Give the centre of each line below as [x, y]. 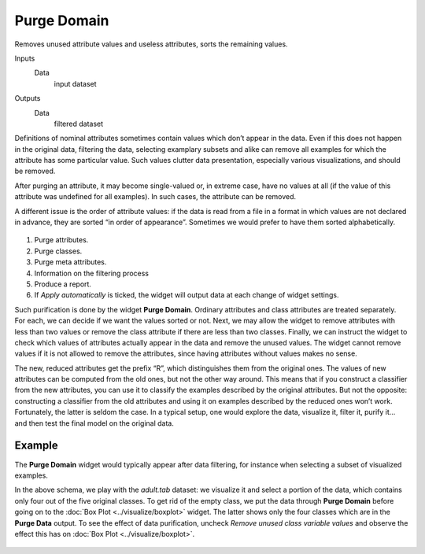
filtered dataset [79, 124]
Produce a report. [63, 284]
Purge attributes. [61, 240]
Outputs [28, 98]
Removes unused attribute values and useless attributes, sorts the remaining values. [151, 44]
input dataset [76, 83]
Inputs [25, 58]
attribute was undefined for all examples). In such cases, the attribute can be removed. [155, 197]
